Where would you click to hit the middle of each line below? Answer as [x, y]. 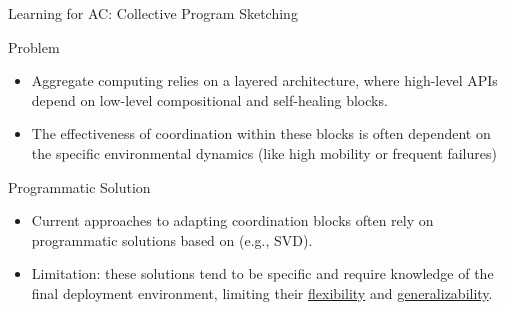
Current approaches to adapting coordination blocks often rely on [232, 220]
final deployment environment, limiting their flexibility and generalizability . [262, 292]
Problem [34, 46]
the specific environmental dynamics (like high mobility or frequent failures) [264, 152]
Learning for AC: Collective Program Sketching [153, 13]
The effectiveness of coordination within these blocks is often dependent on [261, 133]
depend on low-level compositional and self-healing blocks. [209, 99]
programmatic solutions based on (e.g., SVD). [172, 239]
